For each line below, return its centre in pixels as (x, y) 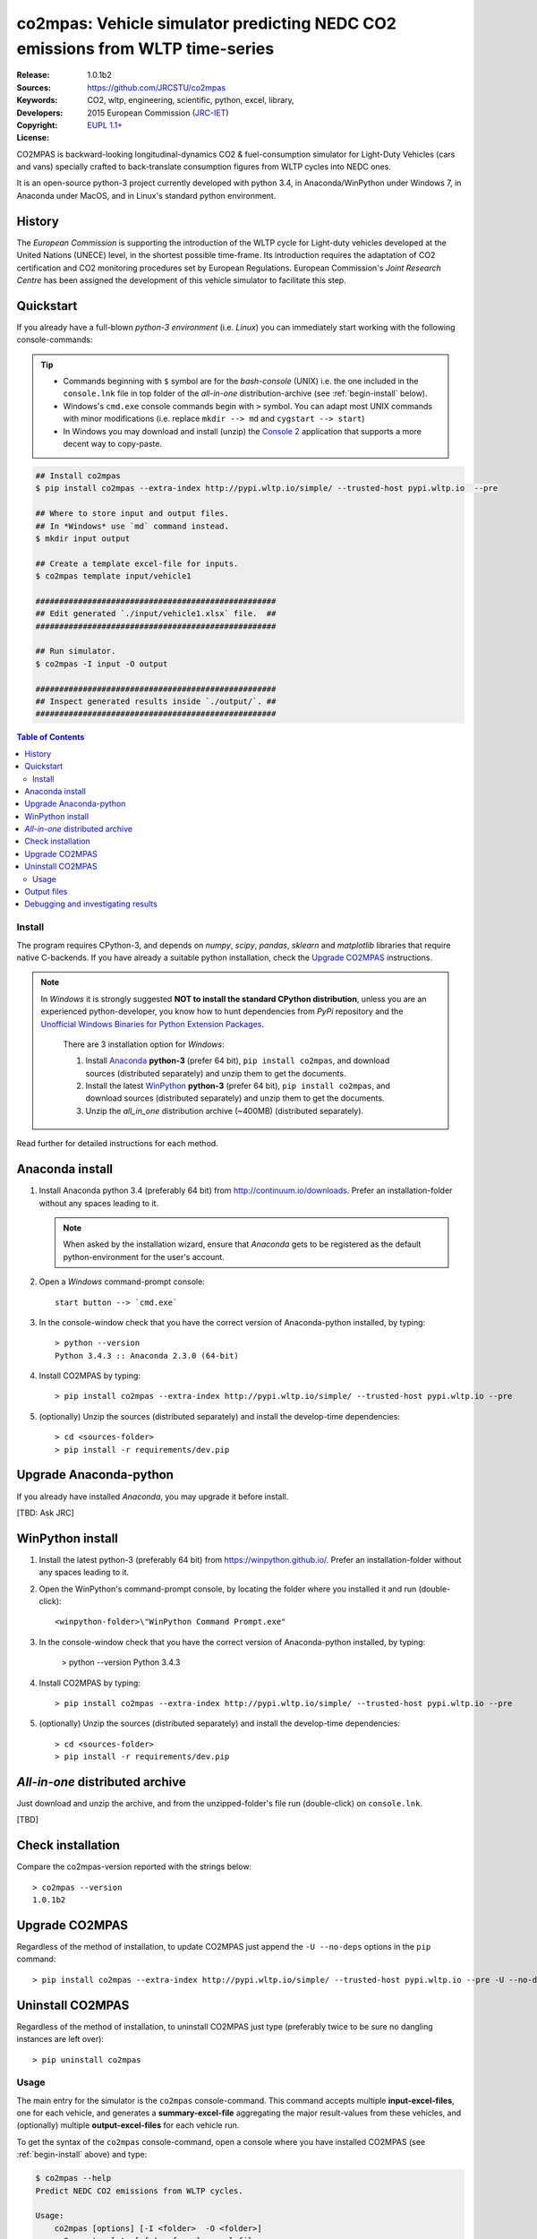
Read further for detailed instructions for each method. (117, 1144)
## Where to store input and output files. (132, 514)
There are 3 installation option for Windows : (144, 1044)
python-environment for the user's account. (144, 1257)
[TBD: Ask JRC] (46, 1513)
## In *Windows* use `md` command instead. (132, 526)
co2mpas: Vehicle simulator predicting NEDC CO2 (207, 23)
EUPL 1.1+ (105, 124)
